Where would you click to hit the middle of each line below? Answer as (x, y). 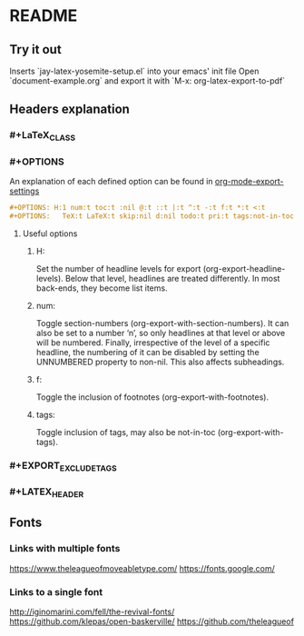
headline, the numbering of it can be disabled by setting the (148, 352)
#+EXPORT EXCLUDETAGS (63, 466)
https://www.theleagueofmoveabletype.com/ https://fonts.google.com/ (142, 568)
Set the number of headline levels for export (118, 268)
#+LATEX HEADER (47, 492)
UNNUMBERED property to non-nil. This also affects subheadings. (160, 362)
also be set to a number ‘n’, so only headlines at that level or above (161, 333)
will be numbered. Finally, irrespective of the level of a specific (153, 343)
